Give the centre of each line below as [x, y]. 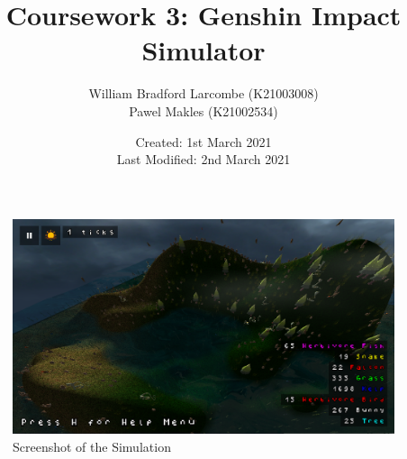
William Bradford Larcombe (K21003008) [203, 93]
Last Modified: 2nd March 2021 [203, 159]
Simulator [203, 50]
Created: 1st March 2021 [203, 141]
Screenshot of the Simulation [92, 446]
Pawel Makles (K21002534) [203, 110]
